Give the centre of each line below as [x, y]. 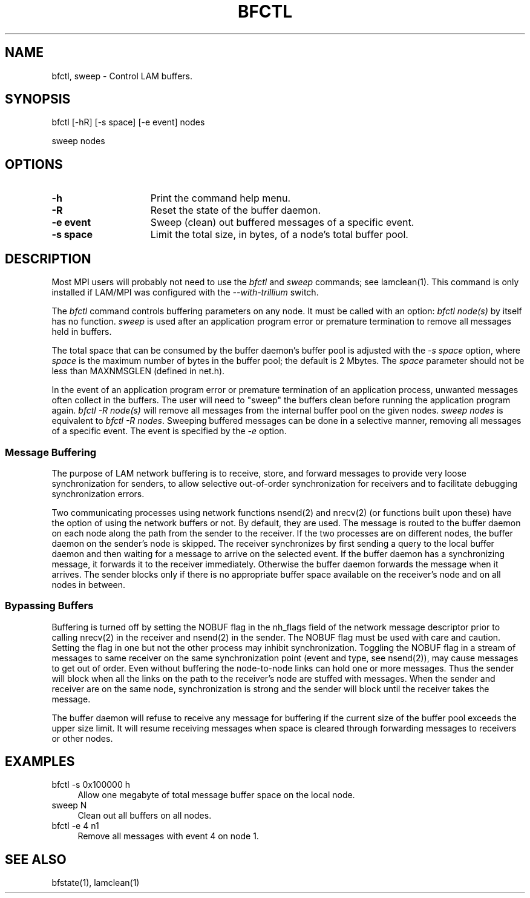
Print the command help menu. [221, 198]
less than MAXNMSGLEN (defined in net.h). [138, 371]
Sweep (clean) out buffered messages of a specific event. [282, 223]
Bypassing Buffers [49, 606]
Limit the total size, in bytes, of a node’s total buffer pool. [279, 235]
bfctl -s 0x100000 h [91, 785]
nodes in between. [89, 584]
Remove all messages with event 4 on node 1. [168, 836]
